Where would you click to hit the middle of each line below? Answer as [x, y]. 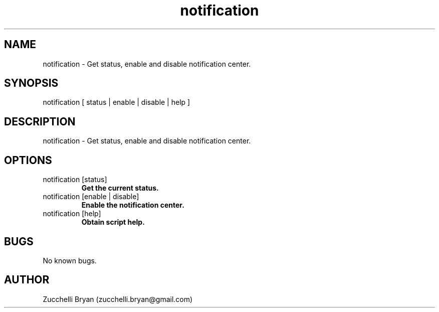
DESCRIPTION [40, 121]
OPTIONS [28, 160]
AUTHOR [27, 280]
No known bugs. [70, 260]
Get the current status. [120, 188]
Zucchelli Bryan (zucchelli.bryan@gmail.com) [118, 299]
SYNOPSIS [31, 83]
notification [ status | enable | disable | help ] [117, 102]
